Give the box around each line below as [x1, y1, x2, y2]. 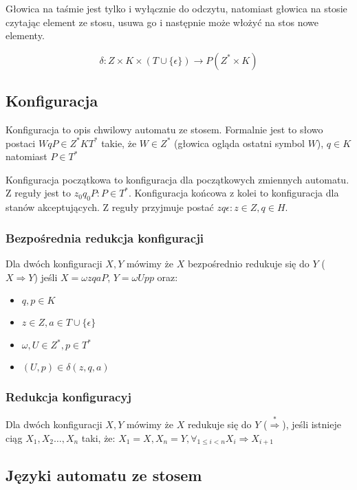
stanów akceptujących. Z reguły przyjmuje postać [6, 200, 214, 214]
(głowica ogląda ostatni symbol [173, 135, 305, 150]
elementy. [6, 28, 45, 43]
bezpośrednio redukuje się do [187, 256, 310, 270]
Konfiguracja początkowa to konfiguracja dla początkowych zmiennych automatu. [6, 172, 349, 186]
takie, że [101, 135, 137, 150]
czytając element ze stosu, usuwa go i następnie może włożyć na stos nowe [6, 14, 318, 29]
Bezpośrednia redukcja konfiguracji [6, 229, 204, 246]
